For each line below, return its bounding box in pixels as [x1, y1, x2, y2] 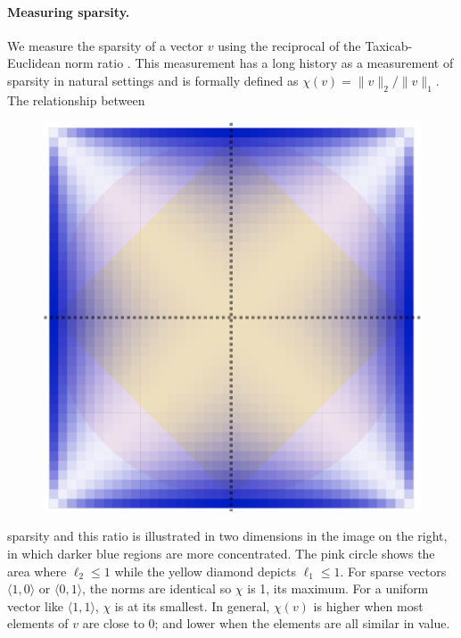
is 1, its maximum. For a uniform [247, 579, 429, 598]
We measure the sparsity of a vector [7, 36, 204, 54]
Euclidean [7, 54, 62, 72]
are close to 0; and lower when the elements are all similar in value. [82, 614, 450, 633]
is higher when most [313, 596, 424, 615]
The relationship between [7, 90, 145, 109]
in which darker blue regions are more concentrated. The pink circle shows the [7, 543, 435, 562]
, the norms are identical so [82, 579, 232, 598]
